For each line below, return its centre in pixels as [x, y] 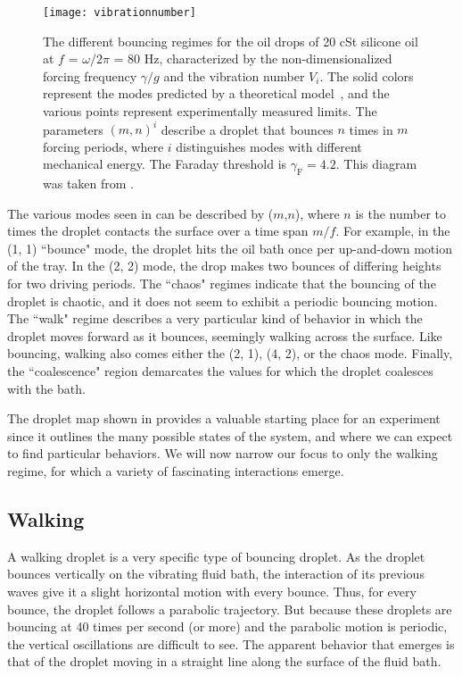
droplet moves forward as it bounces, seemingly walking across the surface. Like [225, 335]
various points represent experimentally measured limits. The [210, 111]
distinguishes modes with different [269, 146]
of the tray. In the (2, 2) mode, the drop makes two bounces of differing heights [224, 266]
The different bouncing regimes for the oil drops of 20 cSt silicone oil [231, 41]
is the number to [401, 213]
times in [371, 129]
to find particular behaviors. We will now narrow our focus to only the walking [223, 453]
